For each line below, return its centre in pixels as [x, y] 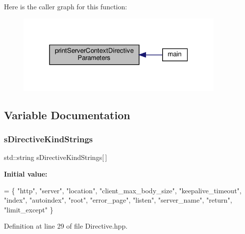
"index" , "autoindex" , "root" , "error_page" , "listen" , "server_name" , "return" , [118, 200]
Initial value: [26, 174]
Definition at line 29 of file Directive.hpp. [66, 226]
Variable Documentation [67, 115]
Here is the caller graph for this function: [66, 6]
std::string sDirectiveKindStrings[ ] [56, 157]
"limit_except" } [29, 209]
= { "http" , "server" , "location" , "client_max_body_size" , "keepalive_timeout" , [123, 190]
